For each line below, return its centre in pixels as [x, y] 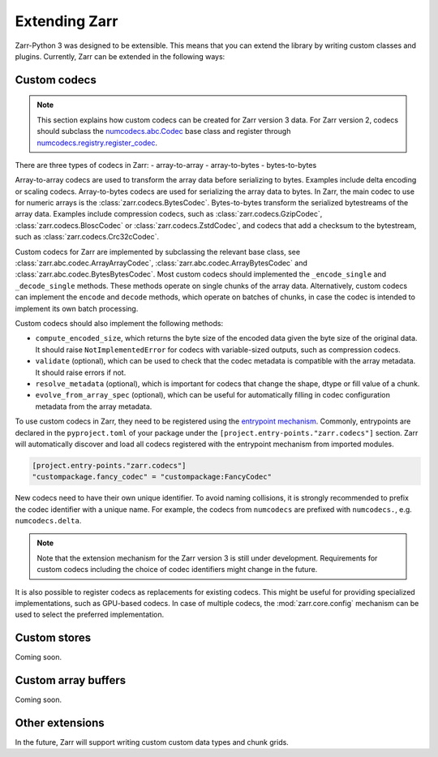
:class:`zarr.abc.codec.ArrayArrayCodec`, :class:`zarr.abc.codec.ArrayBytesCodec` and [161, 263]
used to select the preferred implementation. [90, 615]
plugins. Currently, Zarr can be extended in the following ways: [120, 56]
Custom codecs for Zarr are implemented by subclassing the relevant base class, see [157, 252]
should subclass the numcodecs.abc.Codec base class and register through [164, 131]
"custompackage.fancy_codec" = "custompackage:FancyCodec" [152, 477]
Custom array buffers [71, 680]
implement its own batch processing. [77, 308]
